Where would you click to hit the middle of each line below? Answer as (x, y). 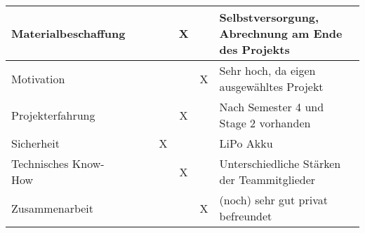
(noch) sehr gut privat (273, 200)
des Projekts (254, 49)
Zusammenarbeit (53, 208)
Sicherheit (35, 143)
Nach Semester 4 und (272, 107)
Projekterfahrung (53, 115)
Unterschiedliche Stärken (280, 163)
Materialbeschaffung (68, 33)
